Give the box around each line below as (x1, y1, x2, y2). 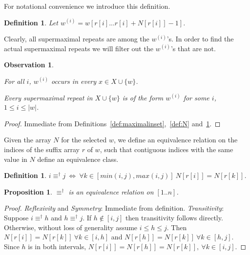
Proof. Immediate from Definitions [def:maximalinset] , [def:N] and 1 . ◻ (4, 118, 221, 128)
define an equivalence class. (37, 154, 119, 164)
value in (4, 154, 27, 164)
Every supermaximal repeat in (4, 92, 93, 102)
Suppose (4, 212, 29, 222)
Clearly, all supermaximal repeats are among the (4, 34, 149, 44)
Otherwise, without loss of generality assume (4, 222, 138, 232)
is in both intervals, (28, 241, 86, 251)
